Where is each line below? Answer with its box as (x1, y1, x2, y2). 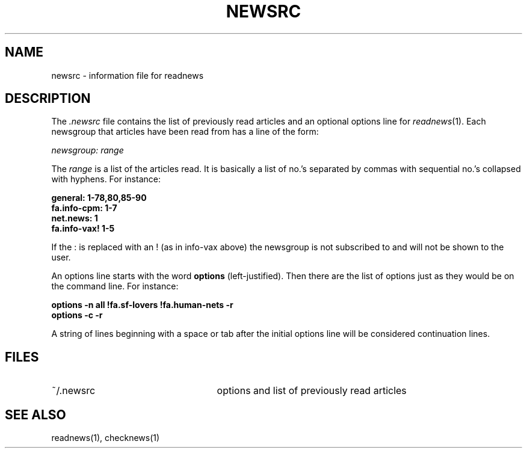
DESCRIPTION (5, 91, 91, 106)
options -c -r (51, 310, 103, 321)
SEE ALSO (5, 407, 66, 422)
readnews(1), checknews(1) (51, 433, 160, 443)
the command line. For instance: (51, 281, 179, 292)
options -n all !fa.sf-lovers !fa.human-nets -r (51, 300, 233, 310)
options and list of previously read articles (217, 384, 407, 397)
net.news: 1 (51, 213, 98, 224)
